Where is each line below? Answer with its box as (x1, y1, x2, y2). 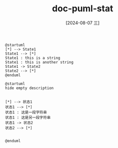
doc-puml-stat (52, 3, 114, 14)
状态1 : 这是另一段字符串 (5, 115, 51, 120)
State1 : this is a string (5, 55, 60, 60)
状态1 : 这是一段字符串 (5, 110, 47, 115)
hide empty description (5, 86, 54, 90)
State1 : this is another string (5, 59, 74, 64)
